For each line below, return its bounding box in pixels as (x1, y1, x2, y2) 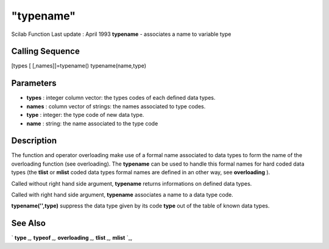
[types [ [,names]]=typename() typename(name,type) (11, 62, 146, 69)
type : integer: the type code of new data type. (26, 111, 144, 119)
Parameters (11, 78, 57, 88)
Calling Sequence (11, 46, 80, 57)
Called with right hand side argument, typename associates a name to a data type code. (11, 191, 234, 198)
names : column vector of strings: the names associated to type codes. (26, 102, 206, 110)
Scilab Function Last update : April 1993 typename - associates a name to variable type (11, 30, 232, 38)
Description (11, 136, 57, 146)
